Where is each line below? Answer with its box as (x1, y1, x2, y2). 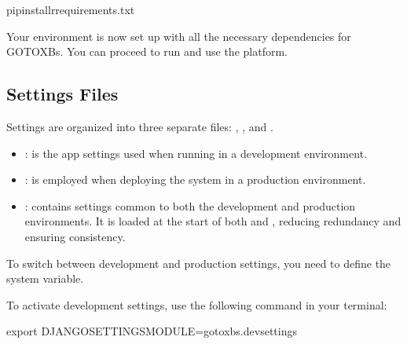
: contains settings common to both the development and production (24, 197, 356, 214)
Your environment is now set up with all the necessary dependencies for (6, 27, 351, 44)
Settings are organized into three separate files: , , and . (6, 118, 273, 134)
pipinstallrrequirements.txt (6, 2, 135, 17)
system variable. (6, 270, 84, 287)
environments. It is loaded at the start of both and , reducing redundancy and (24, 213, 401, 229)
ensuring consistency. (24, 228, 126, 244)
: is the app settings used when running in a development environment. (24, 145, 367, 161)
